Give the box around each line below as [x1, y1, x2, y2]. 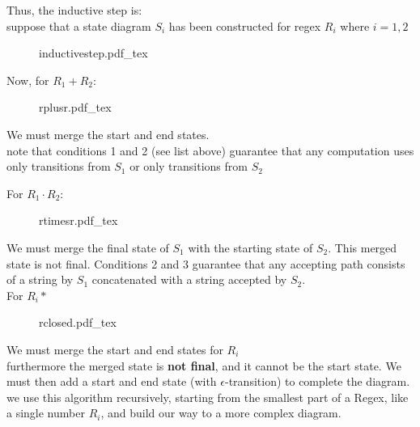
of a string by [6, 271, 74, 288]
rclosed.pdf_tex [39, 314, 117, 331]
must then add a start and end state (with [6, 373, 217, 390]
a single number [6, 404, 85, 421]
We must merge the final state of [6, 239, 169, 256]
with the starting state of [188, 239, 313, 256]
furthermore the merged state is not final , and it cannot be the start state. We [6, 357, 401, 374]
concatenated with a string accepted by [91, 271, 287, 288]
